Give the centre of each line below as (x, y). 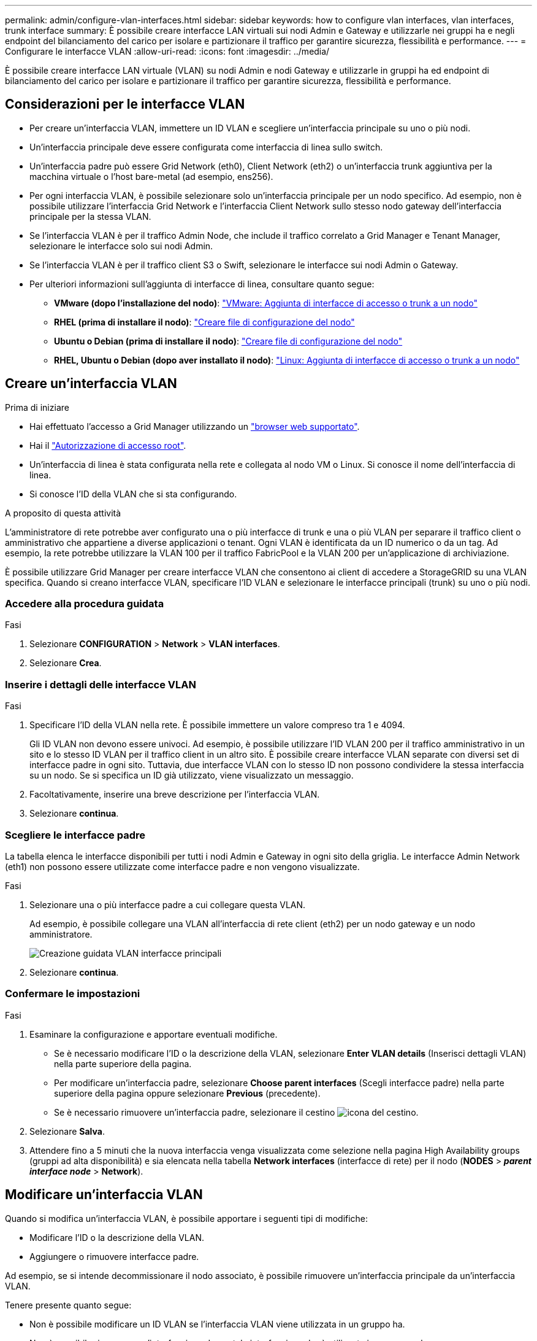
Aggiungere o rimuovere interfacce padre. (114, 1256)
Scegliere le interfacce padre (75, 835)
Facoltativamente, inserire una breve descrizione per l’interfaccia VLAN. (175, 795)
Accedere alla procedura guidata (85, 604)
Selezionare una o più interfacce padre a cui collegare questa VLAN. (168, 904)
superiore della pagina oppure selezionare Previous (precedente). (187, 1093)
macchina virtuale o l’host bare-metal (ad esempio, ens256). (151, 176)
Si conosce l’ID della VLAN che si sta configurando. (133, 494)
